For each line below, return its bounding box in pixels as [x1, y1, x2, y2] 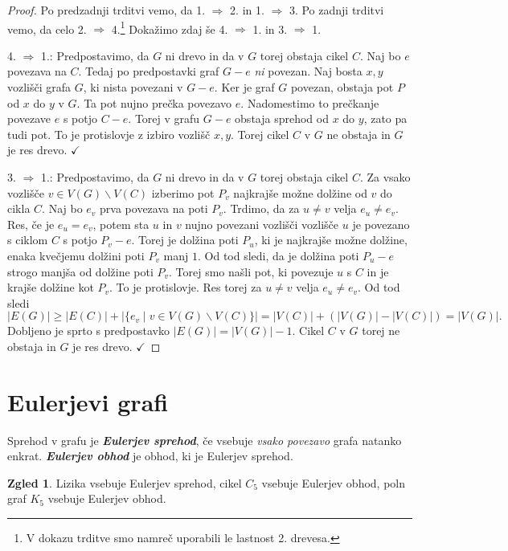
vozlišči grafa [7, 79, 72, 96]
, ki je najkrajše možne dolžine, [254, 231, 408, 248]
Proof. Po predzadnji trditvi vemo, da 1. [7, 2, 206, 18]
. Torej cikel [231, 125, 289, 142]
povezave [7, 110, 51, 127]
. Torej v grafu [128, 110, 200, 127]
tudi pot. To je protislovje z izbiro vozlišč [7, 125, 211, 142]
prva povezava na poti [100, 200, 208, 217]
